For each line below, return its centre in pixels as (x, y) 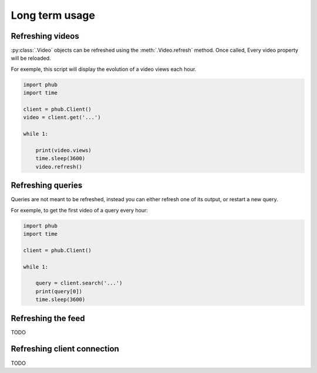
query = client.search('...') (79, 283)
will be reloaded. (31, 58)
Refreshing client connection (65, 349)
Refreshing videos (45, 36)
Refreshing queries (47, 186)
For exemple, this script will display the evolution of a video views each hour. (104, 69)
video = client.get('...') (62, 118)
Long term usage (53, 15)
